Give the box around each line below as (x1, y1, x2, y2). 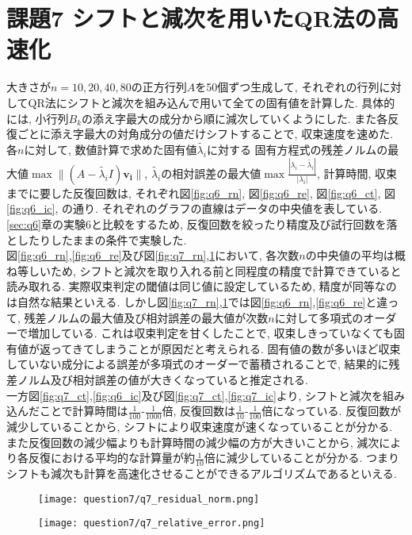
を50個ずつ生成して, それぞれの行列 (195, 79, 380, 95)
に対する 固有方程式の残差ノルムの (206, 140, 388, 157)
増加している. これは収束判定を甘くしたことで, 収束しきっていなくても (28, 325, 395, 341)
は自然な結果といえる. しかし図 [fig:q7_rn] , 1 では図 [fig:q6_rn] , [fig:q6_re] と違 (6, 293, 388, 310)
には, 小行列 (6, 110, 69, 126)
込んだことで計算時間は (6, 402, 128, 419)
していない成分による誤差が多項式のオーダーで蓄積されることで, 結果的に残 (6, 356, 400, 372)
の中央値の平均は (305, 247, 395, 264)
